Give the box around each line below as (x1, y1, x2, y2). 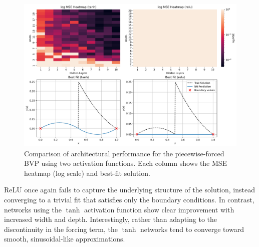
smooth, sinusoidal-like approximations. (4, 233, 125, 244)
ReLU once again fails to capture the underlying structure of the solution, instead (4, 184, 255, 195)
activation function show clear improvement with (84, 204, 234, 214)
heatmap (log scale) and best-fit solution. (24, 167, 150, 178)
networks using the (4, 204, 62, 214)
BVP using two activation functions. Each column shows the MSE (24, 158, 227, 168)
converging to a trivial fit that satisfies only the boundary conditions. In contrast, (4, 194, 254, 205)
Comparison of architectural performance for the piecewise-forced (24, 148, 224, 158)
